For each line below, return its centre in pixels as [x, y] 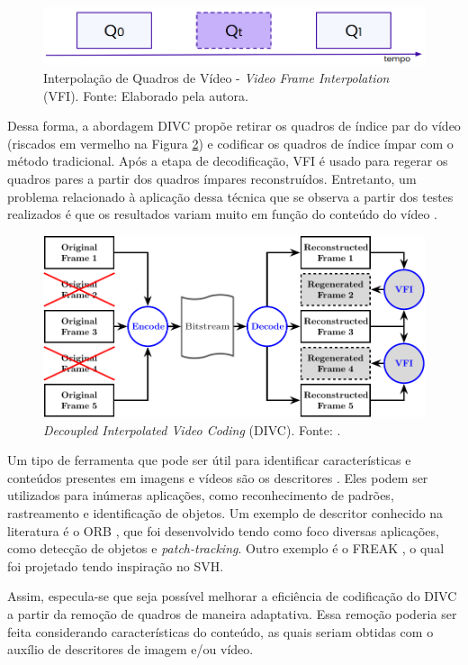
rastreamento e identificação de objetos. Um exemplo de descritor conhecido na [225, 512]
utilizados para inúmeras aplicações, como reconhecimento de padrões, [201, 495]
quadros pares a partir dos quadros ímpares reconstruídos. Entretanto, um [212, 178]
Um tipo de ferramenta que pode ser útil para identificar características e [209, 460]
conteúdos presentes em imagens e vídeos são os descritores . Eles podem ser [218, 477]
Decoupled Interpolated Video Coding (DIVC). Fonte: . [192, 429]
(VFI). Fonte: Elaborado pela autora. [146, 95]
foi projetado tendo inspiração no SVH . [116, 565]
